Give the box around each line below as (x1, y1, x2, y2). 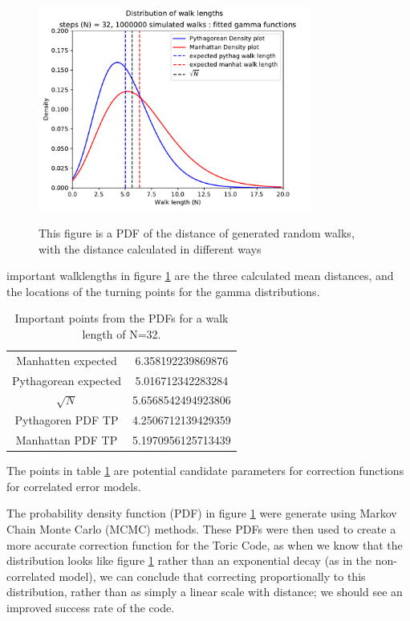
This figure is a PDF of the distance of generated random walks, (39, 224, 355, 241)
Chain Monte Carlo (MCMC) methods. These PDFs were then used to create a (6, 521, 396, 538)
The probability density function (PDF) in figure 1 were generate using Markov (6, 505, 397, 522)
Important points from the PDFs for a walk (14, 310, 229, 327)
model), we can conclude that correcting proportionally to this (59, 567, 366, 584)
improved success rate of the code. (6, 599, 175, 616)
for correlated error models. (6, 477, 141, 494)
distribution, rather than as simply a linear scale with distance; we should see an (6, 583, 403, 600)
